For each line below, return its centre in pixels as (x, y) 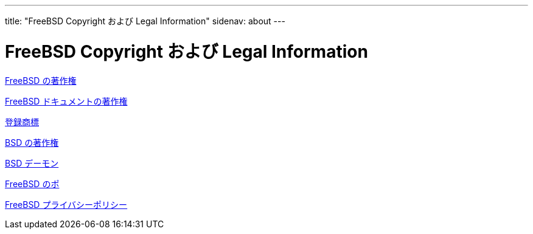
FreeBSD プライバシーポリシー (66, 204)
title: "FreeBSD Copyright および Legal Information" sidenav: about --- (145, 21)
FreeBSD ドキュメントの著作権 (66, 101)
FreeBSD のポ (32, 184)
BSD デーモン (32, 163)
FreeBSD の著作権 (41, 80)
